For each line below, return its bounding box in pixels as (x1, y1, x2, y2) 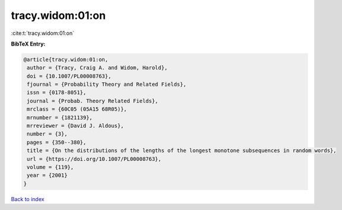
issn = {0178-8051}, (27, 89, 87, 96)
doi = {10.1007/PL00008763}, (27, 73, 112, 79)
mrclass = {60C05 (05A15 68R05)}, (27, 106, 127, 112)
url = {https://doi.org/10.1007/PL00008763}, (27, 156, 161, 162)
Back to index (11, 195, 45, 202)
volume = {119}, (27, 164, 74, 170)
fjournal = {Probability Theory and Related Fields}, (27, 81, 186, 88)
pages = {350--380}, (27, 139, 87, 146)
